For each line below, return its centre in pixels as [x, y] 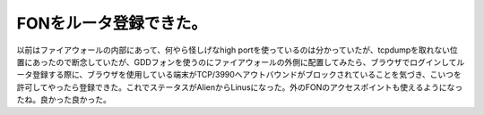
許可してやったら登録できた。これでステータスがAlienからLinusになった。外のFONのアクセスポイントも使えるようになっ [240, 87]
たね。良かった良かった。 [64, 100]
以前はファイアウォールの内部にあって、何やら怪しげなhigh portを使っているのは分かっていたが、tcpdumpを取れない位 [238, 50]
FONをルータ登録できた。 [112, 23]
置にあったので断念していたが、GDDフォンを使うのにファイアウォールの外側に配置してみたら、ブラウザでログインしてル [241, 62]
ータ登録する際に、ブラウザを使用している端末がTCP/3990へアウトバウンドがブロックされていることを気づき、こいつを [239, 75]
